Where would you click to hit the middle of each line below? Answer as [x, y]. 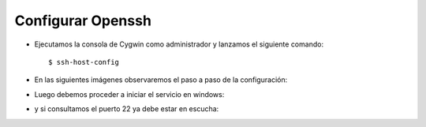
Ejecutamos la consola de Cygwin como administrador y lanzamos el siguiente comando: [179, 44]
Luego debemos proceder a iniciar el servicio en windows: [129, 94]
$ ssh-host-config [84, 62]
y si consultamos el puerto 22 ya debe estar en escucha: [127, 109]
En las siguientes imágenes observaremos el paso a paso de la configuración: [161, 80]
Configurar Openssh [83, 21]
